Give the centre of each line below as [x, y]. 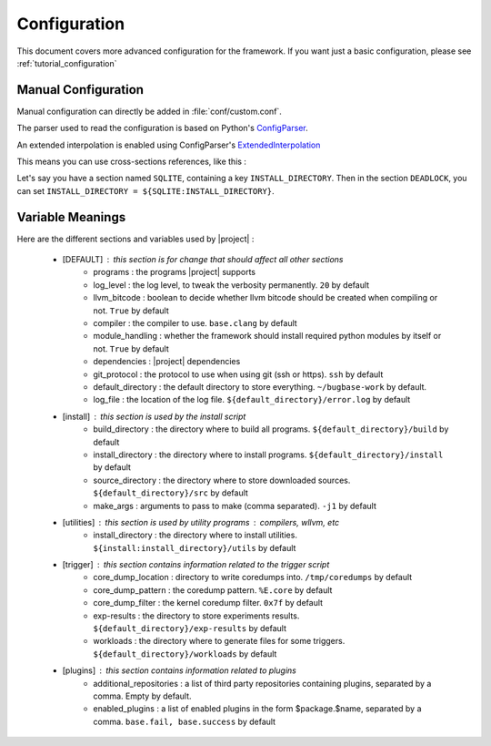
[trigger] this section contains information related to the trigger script [196, 565]
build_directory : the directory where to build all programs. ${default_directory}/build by [271, 429]
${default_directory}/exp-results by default [190, 628]
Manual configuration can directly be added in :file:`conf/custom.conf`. [149, 111]
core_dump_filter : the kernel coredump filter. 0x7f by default [208, 603]
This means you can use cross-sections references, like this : [132, 162]
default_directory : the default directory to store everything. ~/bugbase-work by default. [260, 387]
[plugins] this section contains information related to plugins [180, 670]
